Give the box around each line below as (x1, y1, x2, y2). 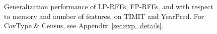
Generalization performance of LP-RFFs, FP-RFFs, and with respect (4, 1, 214, 11)
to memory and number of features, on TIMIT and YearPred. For (4, 11, 204, 21)
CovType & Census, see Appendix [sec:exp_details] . (4, 20, 164, 31)
